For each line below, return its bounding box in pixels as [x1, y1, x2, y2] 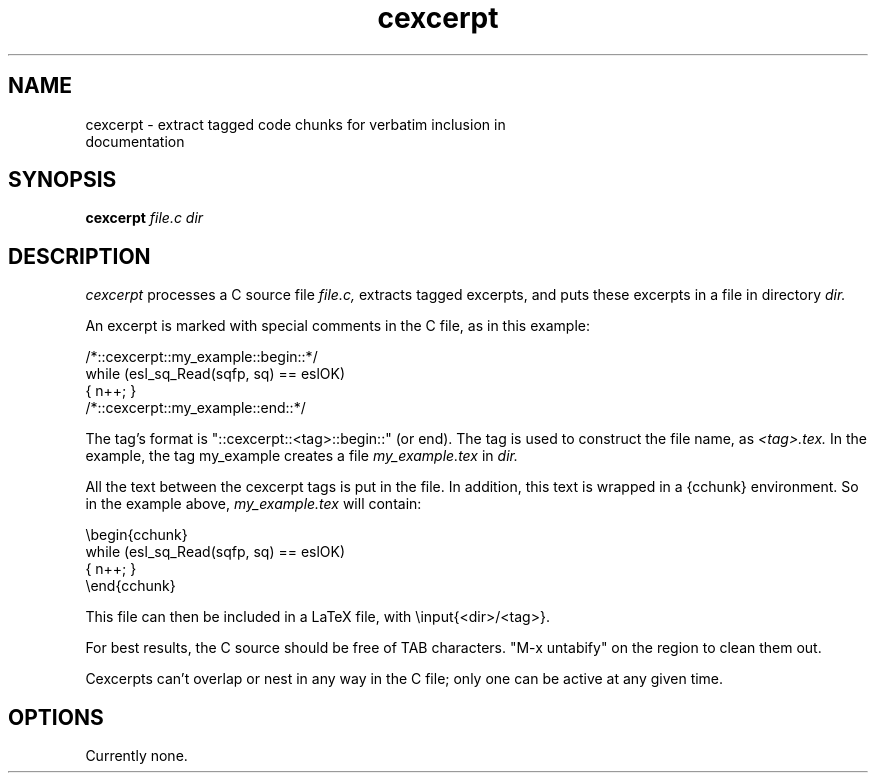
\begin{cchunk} [85, 526, 188, 544]
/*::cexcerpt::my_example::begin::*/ [85, 348, 318, 366]
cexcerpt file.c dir [85, 209, 204, 227]
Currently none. [85, 747, 188, 765]
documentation [85, 132, 185, 150]
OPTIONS [8, 704, 104, 730]
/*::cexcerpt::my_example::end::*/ [85, 399, 306, 417]
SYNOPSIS [8, 167, 117, 193]
